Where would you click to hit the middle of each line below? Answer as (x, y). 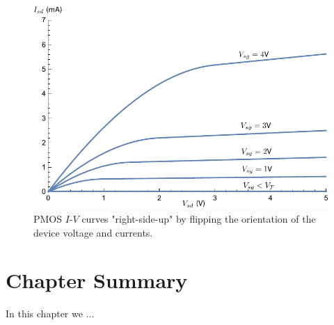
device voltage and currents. (93, 232)
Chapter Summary (97, 280)
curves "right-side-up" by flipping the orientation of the (199, 218)
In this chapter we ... (50, 314)
